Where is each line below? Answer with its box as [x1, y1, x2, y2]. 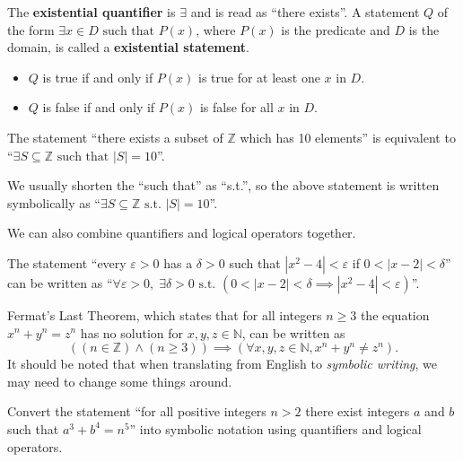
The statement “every [7, 253, 127, 272]
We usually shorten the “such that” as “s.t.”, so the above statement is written [7, 176, 440, 195]
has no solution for [80, 323, 184, 342]
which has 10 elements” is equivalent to [240, 127, 456, 146]
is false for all [199, 98, 274, 117]
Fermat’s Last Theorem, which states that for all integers [7, 305, 322, 324]
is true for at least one [197, 67, 320, 86]
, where [196, 20, 236, 39]
